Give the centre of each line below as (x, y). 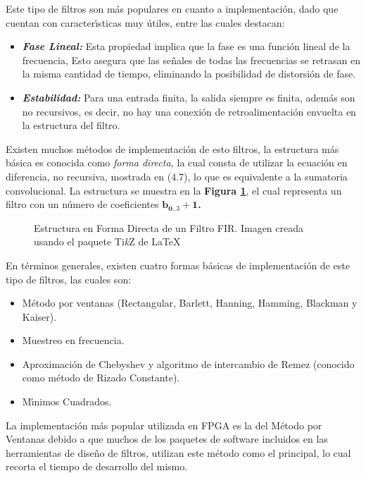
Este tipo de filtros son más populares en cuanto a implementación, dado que (172, 8)
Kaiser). (39, 316)
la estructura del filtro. (71, 125)
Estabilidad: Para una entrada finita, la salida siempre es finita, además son (189, 97)
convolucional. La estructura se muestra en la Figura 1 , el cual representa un (174, 190)
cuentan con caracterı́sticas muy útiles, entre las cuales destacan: (145, 22)
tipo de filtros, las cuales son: (69, 279)
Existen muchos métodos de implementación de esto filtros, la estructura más (172, 148)
